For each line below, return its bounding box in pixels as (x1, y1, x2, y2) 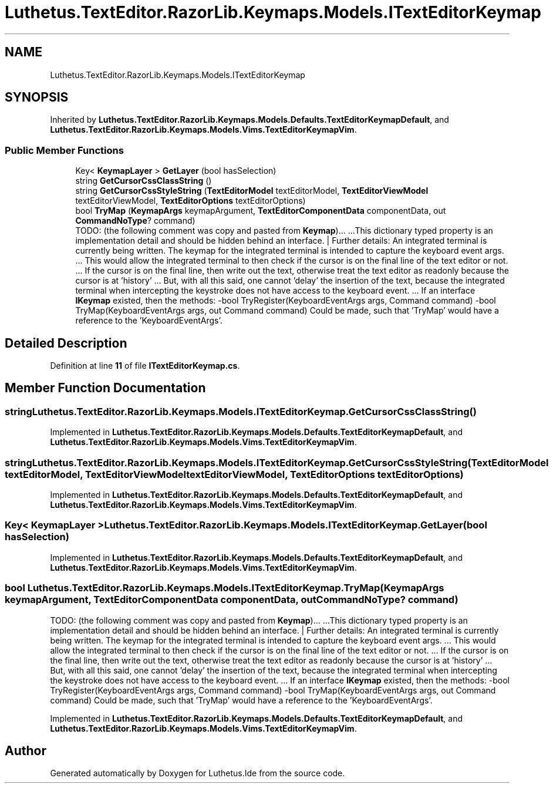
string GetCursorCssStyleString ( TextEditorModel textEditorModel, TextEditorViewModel (75, 186, 429, 196)
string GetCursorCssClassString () (75, 176, 212, 186)
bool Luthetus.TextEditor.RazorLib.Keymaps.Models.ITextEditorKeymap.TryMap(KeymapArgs (5, 582, 444, 594)
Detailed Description (5, 335, 127, 351)
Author (5, 743, 46, 758)
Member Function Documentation (5, 380, 206, 396)
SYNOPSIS (5, 90, 69, 105)
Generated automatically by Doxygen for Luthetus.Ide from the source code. (50, 768, 345, 779)
